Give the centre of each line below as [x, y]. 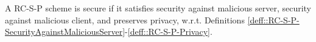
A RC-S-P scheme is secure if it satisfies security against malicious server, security [158, 8]
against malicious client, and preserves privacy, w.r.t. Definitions [125, 19]
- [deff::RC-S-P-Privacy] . [169, 31]
